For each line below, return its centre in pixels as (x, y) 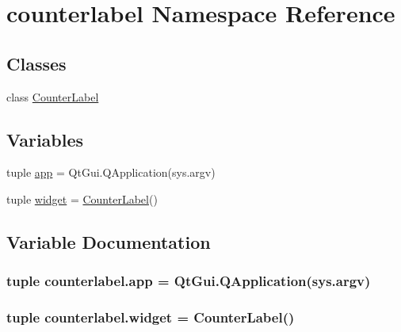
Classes (36, 63)
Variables (45, 139)
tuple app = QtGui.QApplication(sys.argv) (111, 172)
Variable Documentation (109, 241)
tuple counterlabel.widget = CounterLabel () (151, 317)
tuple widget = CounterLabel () (82, 198)
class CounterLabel (53, 96)
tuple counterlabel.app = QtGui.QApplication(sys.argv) (189, 281)
